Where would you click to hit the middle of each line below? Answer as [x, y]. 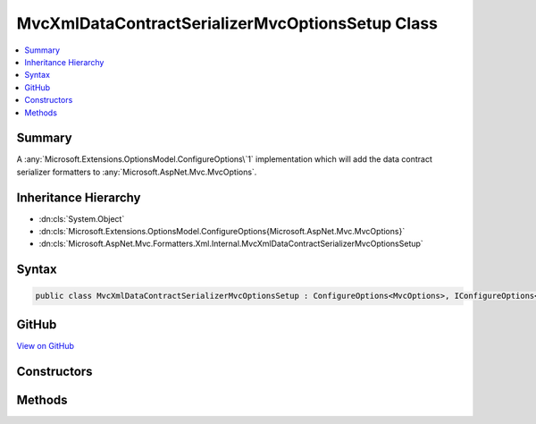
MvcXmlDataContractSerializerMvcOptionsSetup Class [227, 23]
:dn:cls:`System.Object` [82, 218]
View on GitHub [46, 345]
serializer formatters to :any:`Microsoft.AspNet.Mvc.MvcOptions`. [137, 172]
